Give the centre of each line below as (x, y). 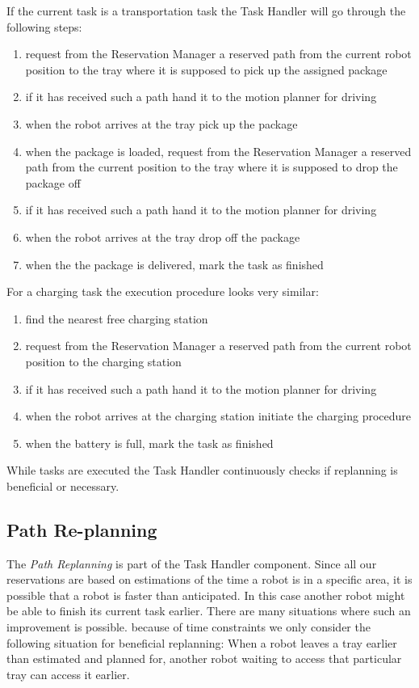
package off (53, 182)
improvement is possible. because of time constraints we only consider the (189, 627)
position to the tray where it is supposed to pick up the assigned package (206, 69)
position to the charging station (103, 361)
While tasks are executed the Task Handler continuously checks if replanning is (202, 470)
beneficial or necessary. (63, 485)
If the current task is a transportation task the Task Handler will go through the (206, 11)
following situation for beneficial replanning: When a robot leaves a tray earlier (202, 642)
